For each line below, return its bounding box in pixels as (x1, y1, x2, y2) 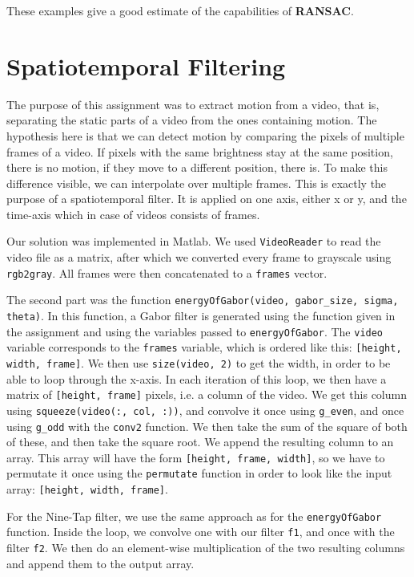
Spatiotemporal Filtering (6, 49, 286, 82)
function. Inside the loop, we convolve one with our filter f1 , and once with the (6, 523, 395, 540)
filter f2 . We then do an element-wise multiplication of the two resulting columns (6, 539, 405, 556)
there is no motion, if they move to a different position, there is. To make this (6, 159, 388, 176)
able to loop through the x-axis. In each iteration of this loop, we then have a (6, 370, 387, 387)
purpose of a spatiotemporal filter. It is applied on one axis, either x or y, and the (6, 190, 407, 207)
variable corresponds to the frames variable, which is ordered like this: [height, (6, 339, 402, 356)
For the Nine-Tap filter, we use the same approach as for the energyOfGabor (6, 507, 382, 524)
